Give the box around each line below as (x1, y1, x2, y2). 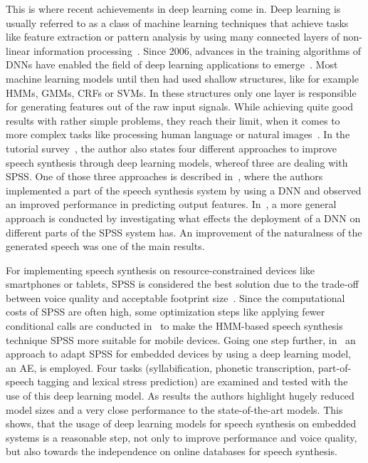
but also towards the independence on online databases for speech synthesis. (6, 444, 337, 459)
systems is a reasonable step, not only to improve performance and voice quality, (6, 430, 357, 444)
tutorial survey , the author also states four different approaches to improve (6, 140, 337, 155)
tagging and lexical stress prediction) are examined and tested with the (37, 374, 348, 389)
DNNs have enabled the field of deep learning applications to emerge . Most (6, 57, 338, 72)
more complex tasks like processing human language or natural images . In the (6, 127, 350, 142)
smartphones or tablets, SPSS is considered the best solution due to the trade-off (6, 276, 359, 291)
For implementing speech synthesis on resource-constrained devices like (6, 262, 315, 277)
